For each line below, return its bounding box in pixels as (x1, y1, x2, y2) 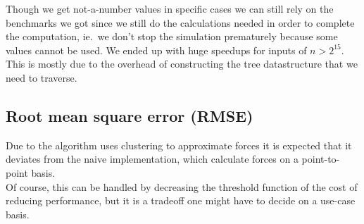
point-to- (301, 151, 340, 166)
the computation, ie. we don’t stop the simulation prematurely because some (6, 29, 338, 44)
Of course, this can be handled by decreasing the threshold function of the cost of (6, 179, 358, 194)
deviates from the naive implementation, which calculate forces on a (6, 151, 299, 166)
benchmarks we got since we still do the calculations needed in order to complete (6, 15, 355, 30)
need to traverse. (6, 70, 77, 85)
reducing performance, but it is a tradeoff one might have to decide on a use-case (6, 193, 356, 208)
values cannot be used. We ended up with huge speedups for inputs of (6, 42, 307, 57)
